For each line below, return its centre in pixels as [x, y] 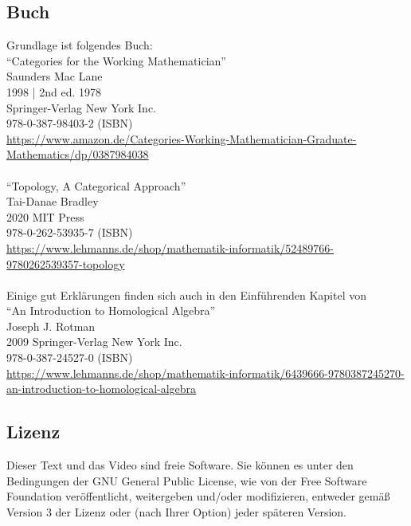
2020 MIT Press [45, 216]
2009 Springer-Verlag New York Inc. [94, 342]
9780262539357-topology [66, 263]
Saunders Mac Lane [55, 76]
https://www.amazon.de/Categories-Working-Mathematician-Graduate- [182, 138]
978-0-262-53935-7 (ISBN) [70, 232]
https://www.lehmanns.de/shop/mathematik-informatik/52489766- [170, 247]
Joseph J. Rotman [51, 326]
